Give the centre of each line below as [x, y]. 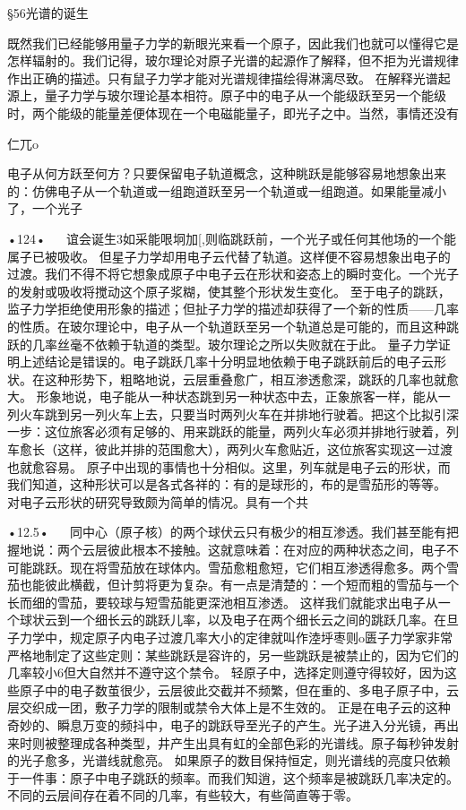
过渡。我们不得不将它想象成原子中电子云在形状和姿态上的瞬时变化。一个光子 [233, 274]
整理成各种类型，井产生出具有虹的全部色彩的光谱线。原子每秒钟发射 [258, 742]
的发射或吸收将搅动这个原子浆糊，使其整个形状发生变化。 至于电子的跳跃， [229, 291]
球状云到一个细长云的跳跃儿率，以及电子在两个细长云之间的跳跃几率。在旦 [239, 620]
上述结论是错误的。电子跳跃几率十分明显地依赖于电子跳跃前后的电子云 [226, 362]
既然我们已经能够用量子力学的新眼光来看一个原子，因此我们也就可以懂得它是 [233, 43]
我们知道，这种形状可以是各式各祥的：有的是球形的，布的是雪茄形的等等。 [227, 484]
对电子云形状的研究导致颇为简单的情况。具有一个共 [158, 501]
